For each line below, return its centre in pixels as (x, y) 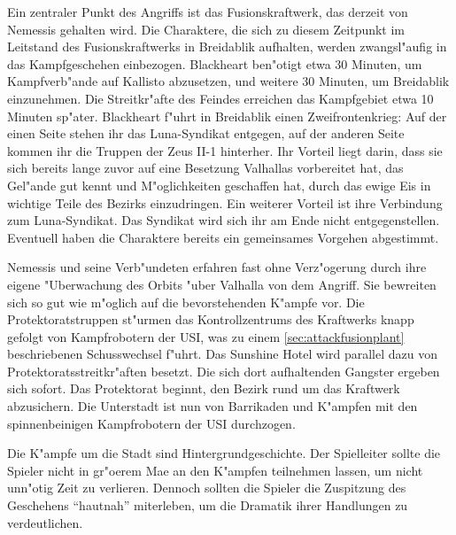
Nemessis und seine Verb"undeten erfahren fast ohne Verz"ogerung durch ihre (217, 267)
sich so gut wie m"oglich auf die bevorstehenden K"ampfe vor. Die (186, 302)
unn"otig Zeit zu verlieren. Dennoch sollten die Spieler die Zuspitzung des (207, 488)
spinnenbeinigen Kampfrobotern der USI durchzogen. (151, 423)
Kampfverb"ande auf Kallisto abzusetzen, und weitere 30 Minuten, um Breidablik (228, 81)
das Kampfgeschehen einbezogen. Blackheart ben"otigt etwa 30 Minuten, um (215, 63)
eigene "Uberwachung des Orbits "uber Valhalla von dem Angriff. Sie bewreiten (222, 284)
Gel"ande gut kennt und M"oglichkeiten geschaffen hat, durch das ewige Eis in (219, 185)
